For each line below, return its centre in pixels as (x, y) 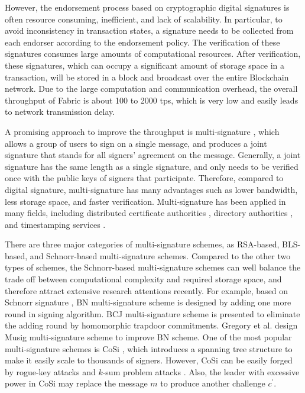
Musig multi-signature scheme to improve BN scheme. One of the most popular (148, 337)
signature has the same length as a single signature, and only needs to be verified (152, 166)
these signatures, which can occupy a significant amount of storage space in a (145, 65)
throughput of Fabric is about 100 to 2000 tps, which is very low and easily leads (152, 100)
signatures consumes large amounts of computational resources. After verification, (153, 54)
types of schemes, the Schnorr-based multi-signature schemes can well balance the (153, 267)
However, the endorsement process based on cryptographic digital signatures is (147, 7)
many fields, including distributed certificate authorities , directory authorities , (149, 213)
